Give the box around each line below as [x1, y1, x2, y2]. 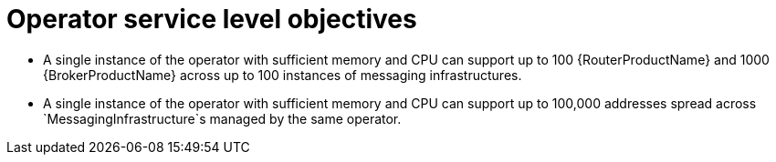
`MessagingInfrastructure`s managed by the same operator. [43, 110, 402, 127]
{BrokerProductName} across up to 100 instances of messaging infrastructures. [43, 66, 522, 83]
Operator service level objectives [6, 4, 417, 35]
